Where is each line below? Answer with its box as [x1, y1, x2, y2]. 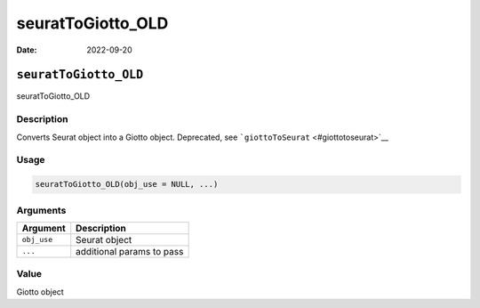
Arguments [16, 204, 67, 216]
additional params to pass [76, 245, 184, 257]
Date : [16, 45, 37, 55]
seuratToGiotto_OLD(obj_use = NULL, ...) [35, 179, 219, 190]
